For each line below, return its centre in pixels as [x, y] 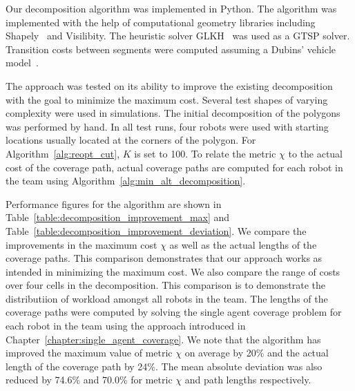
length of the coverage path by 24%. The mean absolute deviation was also [164, 366]
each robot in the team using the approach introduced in [126, 326]
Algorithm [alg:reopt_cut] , [63, 153]
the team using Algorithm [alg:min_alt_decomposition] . [126, 181]
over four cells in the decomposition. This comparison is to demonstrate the [165, 285]
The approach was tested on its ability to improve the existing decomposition [169, 85]
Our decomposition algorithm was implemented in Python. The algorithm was [171, 8]
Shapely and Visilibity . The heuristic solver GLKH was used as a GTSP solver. [178, 36]
